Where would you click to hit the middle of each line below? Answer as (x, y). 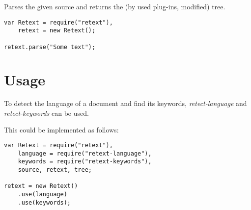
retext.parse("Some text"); (50, 47)
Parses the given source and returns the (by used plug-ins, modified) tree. (115, 6)
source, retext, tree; (55, 170)
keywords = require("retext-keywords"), (85, 162)
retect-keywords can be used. (46, 113)
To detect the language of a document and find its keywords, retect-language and (125, 103)
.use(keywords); (44, 202)
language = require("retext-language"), (85, 153)
